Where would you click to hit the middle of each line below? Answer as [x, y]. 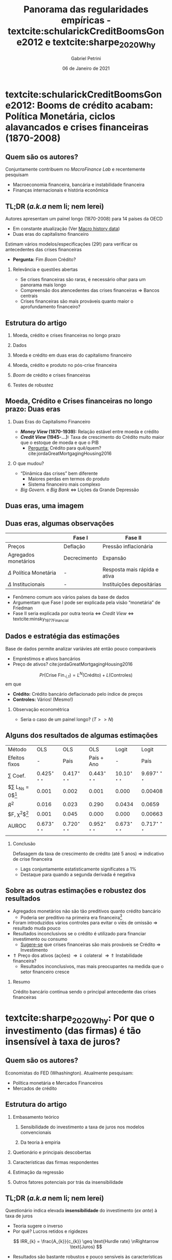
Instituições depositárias [132, 584]
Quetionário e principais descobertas [52, 1152]
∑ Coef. [17, 775]
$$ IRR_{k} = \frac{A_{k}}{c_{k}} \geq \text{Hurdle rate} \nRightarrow [86, 1242]
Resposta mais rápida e [130, 569]
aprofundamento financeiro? [50, 307]
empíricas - [86, 20]
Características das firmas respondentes [56, 1162]
